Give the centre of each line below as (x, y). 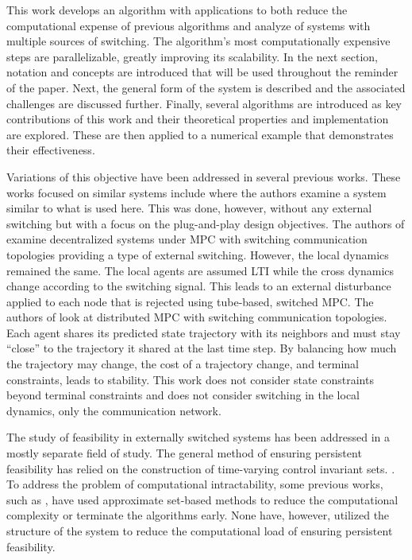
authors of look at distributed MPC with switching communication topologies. (197, 317)
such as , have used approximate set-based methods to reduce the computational (202, 499)
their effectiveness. (51, 150)
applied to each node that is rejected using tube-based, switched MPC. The (190, 301)
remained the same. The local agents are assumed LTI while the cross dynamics (200, 270)
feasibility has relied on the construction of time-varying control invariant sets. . (201, 468)
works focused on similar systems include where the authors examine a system (196, 192)
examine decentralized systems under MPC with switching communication (187, 239)
